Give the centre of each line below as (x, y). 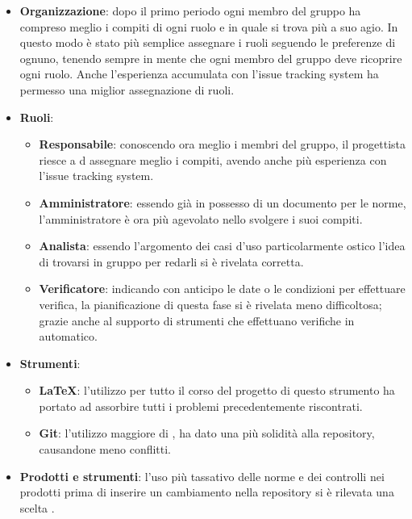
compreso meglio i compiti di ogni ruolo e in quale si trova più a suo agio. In (209, 26)
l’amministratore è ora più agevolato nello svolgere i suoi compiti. (201, 218)
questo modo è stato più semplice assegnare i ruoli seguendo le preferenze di (208, 42)
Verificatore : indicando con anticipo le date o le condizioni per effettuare (222, 289)
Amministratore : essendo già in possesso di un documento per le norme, (223, 202)
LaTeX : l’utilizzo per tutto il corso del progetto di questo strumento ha (217, 390)
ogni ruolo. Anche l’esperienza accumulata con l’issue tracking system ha (199, 74)
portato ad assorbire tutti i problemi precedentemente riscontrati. (201, 406)
